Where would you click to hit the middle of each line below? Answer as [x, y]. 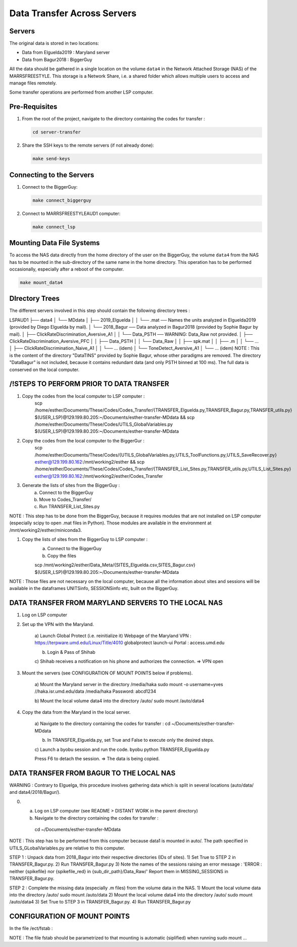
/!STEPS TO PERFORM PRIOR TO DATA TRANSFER [89, 384]
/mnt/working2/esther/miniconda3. [46, 530]
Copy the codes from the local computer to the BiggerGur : [83, 440]
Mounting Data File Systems [55, 243]
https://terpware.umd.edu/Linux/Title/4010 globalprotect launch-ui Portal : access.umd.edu [130, 643]
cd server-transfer [57, 132]
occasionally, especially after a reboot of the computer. [67, 269]
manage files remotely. [33, 83]
